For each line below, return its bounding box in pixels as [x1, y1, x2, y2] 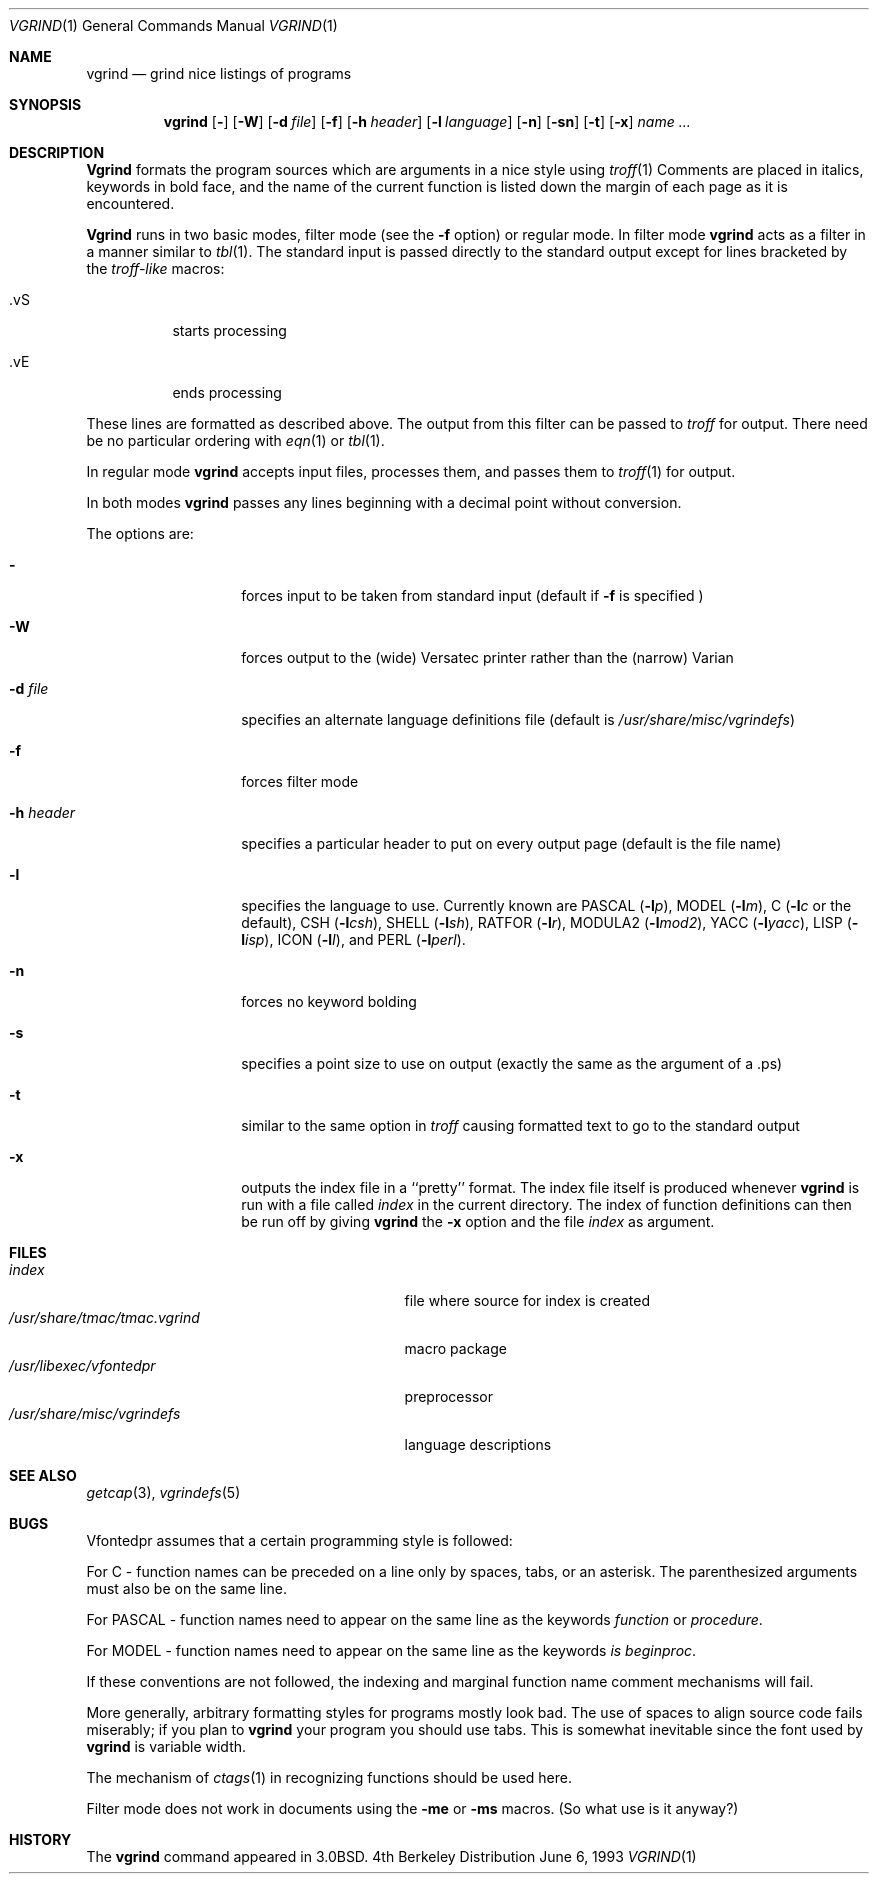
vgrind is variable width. [86, 1738, 247, 1755]
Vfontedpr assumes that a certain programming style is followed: [86, 1532, 513, 1549]
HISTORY [9, 1831, 72, 1848]
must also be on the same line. [86, 1580, 287, 1597]
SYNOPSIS [9, 96, 82, 113]
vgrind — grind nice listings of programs [86, 65, 352, 82]
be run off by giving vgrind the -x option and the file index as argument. [241, 1213, 715, 1230]
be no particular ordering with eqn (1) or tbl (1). [86, 432, 385, 449]
